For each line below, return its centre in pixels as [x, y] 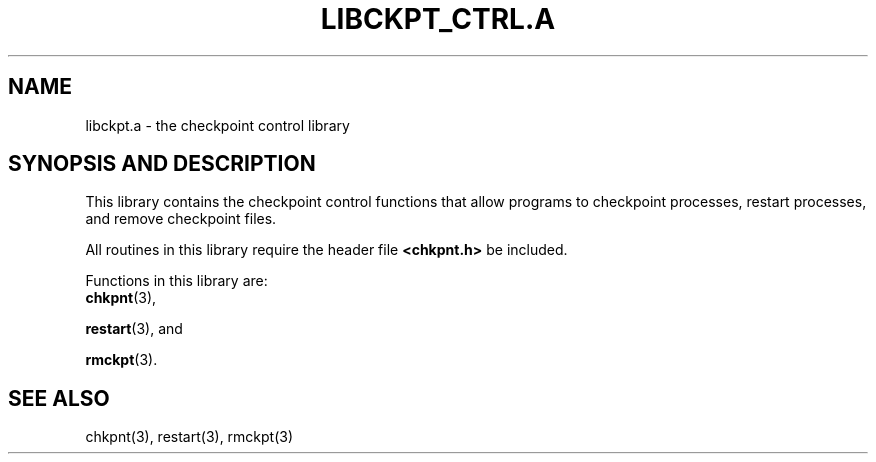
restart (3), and [134, 329]
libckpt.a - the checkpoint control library [217, 125]
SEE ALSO [59, 398]
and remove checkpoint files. [181, 219]
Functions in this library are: [176, 281]
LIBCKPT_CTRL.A [438, 19]
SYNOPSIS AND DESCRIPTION [162, 164]
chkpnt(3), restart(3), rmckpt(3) [189, 437]
